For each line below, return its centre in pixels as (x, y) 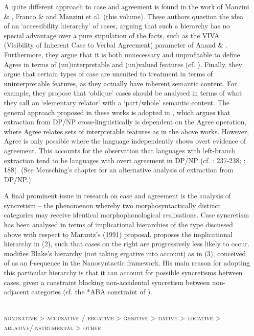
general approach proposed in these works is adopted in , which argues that (117, 112)
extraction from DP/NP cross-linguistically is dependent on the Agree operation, (125, 122)
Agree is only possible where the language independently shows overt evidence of (125, 141)
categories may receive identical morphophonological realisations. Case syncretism (127, 215)
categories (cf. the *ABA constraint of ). (92, 292)
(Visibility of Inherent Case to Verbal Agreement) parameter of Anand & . (116, 45)
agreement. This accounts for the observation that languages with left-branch (120, 150)
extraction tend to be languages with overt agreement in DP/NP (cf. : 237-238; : (125, 160)
